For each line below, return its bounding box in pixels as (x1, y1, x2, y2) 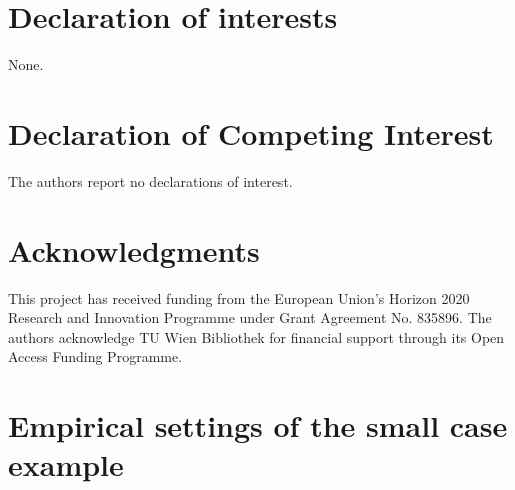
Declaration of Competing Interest (8, 112, 494, 153)
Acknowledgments (8, 229, 260, 270)
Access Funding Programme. (8, 346, 183, 367)
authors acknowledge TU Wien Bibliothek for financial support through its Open (8, 326, 505, 347)
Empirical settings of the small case (8, 405, 508, 446)
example (8, 444, 124, 485)
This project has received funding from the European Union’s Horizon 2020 (8, 287, 470, 308)
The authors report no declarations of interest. (8, 170, 293, 191)
